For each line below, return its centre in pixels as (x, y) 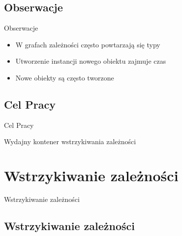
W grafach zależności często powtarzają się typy (88, 44)
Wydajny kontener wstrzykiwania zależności (70, 141)
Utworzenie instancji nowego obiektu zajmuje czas (91, 61)
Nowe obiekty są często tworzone (65, 77)
